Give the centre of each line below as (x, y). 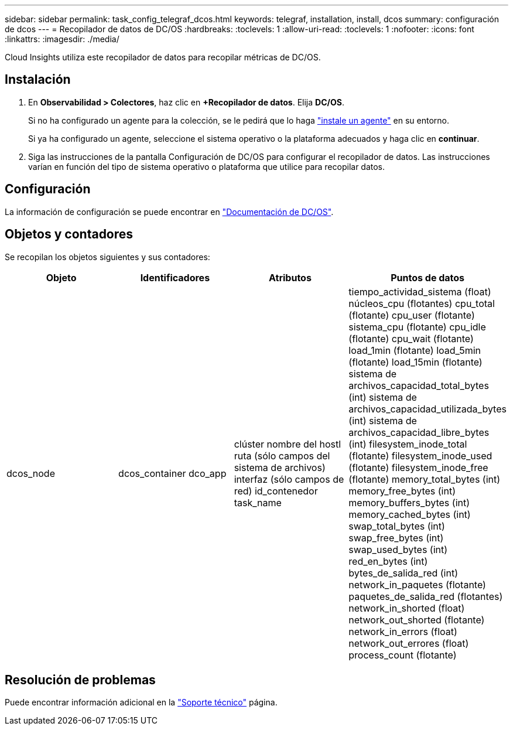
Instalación (38, 80)
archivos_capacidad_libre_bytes (419, 432)
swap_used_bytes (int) (398, 549)
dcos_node (31, 473)
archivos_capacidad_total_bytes (419, 385)
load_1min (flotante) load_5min (415, 350)
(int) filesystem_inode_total (408, 444)
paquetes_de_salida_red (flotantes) (426, 596)
